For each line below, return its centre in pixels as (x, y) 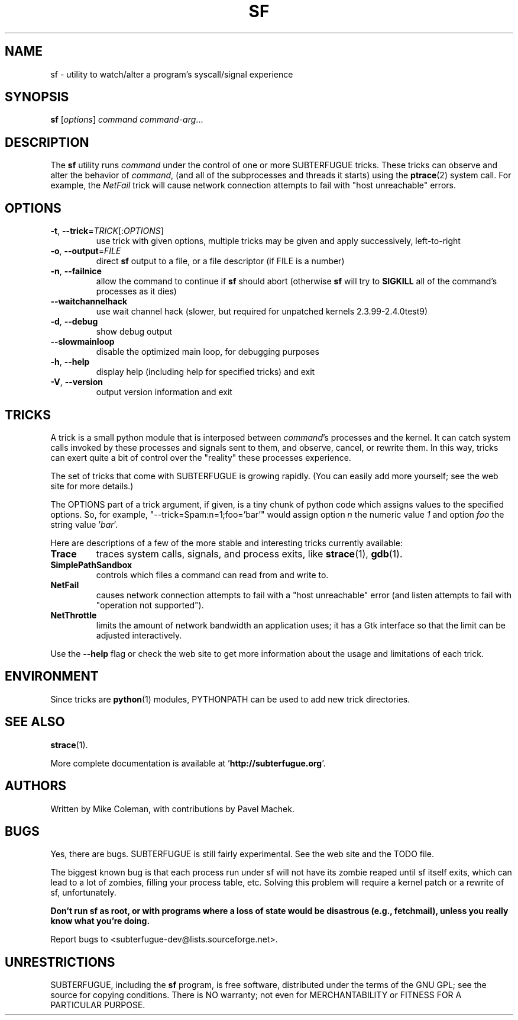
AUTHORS (36, 786)
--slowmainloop (82, 342)
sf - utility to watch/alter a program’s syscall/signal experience (172, 74)
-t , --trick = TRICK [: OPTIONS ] (107, 231)
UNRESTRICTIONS (60, 962)
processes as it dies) (136, 291)
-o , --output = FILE (86, 251)
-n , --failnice (76, 271)
